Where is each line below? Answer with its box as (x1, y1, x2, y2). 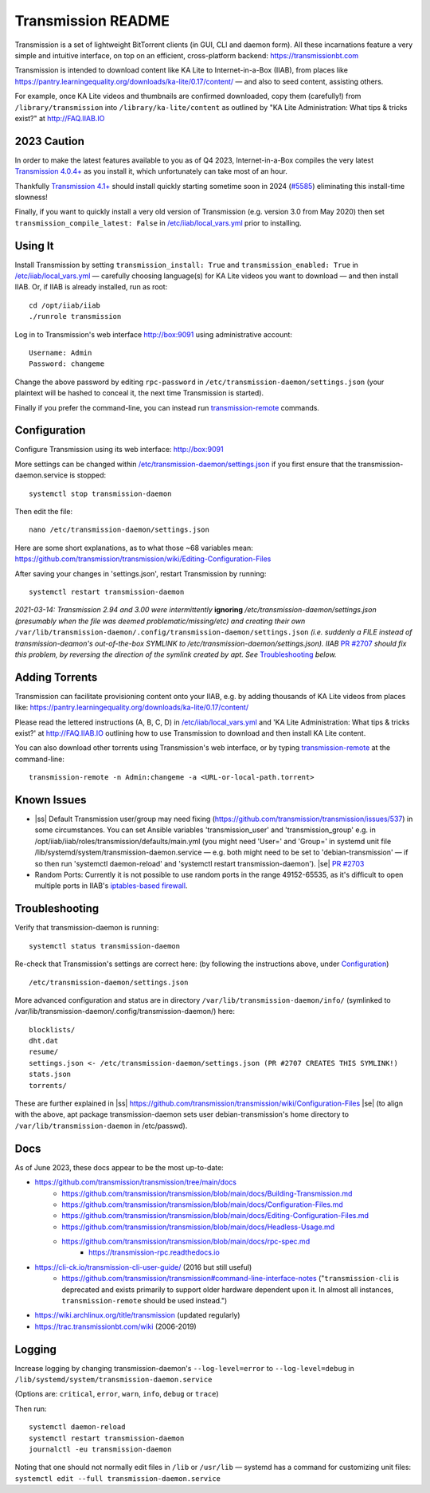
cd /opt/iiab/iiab (29, 301, 101, 310)
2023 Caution (14, 134, 85, 147)
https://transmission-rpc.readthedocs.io (88, 1247, 221, 1257)
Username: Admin (29, 348, 92, 357)
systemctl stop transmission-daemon (29, 489, 172, 498)
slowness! (14, 192, 48, 202)
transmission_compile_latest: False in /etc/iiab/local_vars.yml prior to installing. (14, 218, 302, 227)
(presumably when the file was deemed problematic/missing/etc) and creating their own (14, 616, 306, 626)
